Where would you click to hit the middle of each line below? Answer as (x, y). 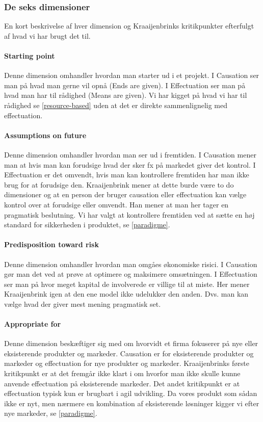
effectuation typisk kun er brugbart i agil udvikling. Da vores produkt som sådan (131, 393)
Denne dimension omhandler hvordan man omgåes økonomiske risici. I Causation (131, 264)
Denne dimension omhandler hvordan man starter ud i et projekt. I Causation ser (132, 75)
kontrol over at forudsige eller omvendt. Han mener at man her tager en (116, 204)
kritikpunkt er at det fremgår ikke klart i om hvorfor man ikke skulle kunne (122, 373)
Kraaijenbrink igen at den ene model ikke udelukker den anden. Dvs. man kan (126, 294)
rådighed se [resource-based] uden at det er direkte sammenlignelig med (116, 105)
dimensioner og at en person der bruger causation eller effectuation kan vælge (125, 194)
